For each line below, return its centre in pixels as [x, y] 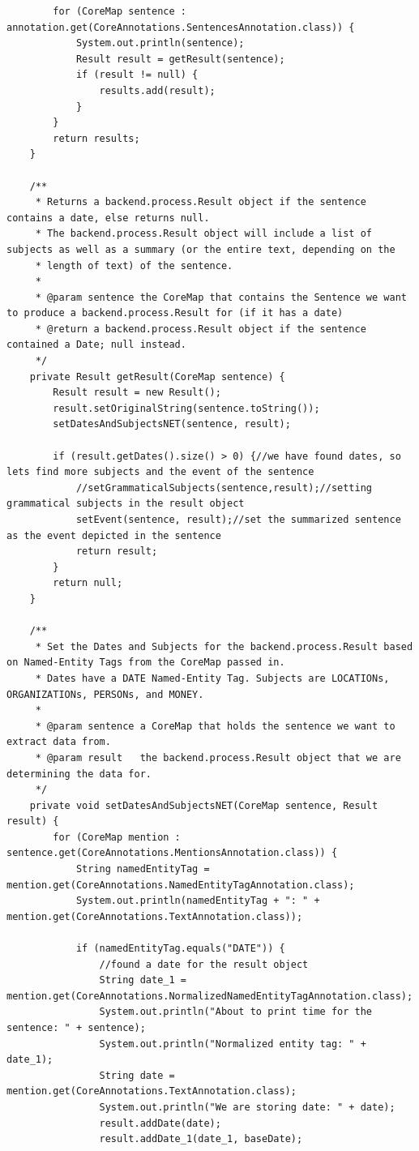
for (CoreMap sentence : [120, 11]
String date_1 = [143, 980]
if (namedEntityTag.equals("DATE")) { [180, 949]
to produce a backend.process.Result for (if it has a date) [175, 313]
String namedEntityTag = [143, 869]
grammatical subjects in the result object [126, 504]
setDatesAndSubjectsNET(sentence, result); [172, 424]
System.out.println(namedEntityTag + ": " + [198, 901]
